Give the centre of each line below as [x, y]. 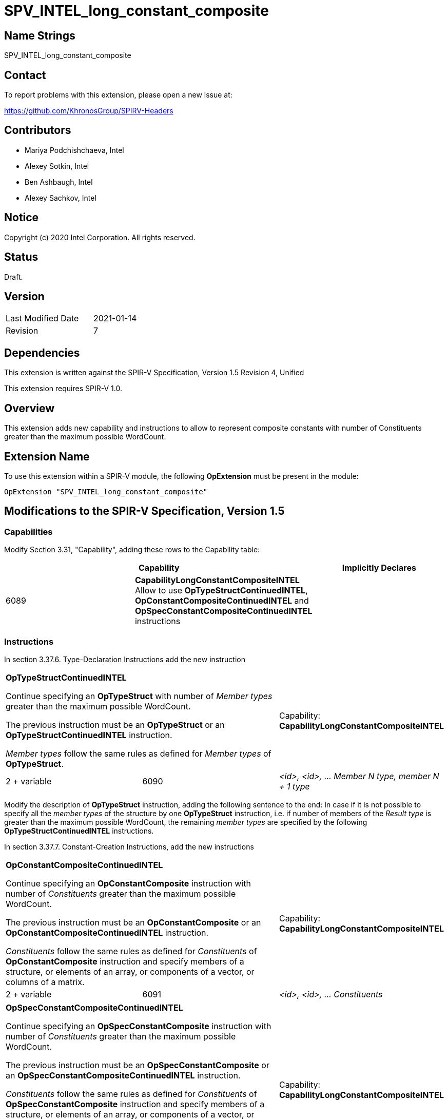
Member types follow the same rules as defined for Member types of [139, 753]
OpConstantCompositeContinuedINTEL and [222, 601]
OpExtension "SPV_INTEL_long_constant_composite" [106, 491]
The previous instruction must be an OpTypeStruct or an [115, 725]
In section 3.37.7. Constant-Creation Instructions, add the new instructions [129, 846]
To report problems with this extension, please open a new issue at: [118, 95]
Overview [30, 408]
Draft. [14, 277]
